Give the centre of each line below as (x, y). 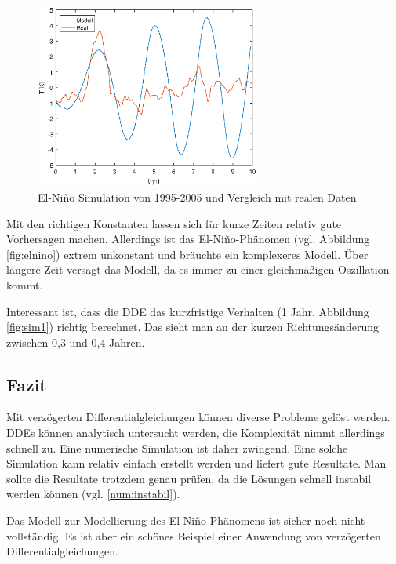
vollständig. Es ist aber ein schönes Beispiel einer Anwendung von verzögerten (194, 535)
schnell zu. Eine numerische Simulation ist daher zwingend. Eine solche (177, 448)
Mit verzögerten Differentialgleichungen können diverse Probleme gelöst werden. (198, 417)
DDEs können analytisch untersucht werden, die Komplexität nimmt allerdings (196, 433)
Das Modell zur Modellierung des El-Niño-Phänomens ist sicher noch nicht (186, 520)
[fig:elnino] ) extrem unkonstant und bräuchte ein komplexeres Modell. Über (187, 254)
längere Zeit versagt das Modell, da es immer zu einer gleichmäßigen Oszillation (198, 269)
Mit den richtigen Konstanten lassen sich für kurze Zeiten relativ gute (174, 223)
